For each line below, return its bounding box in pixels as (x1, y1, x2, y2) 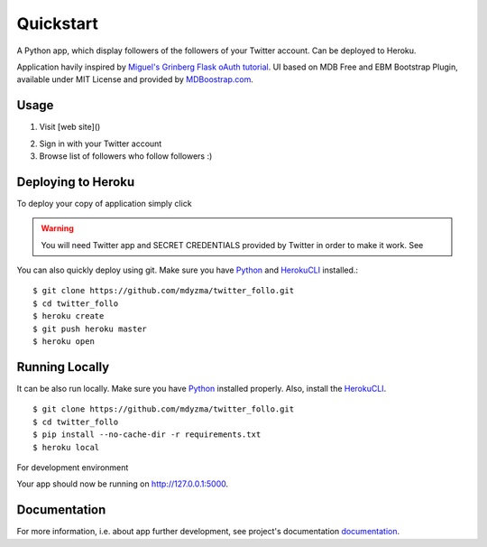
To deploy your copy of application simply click (16, 198, 193, 209)
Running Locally (16, 359, 110, 375)
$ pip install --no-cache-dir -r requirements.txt (32, 430, 262, 440)
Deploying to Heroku (16, 174, 135, 190)
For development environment (16, 461, 129, 473)
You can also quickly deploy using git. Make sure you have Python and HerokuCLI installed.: (16, 264, 359, 275)
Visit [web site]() (39, 122, 101, 133)
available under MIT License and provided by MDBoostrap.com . (16, 74, 254, 85)
